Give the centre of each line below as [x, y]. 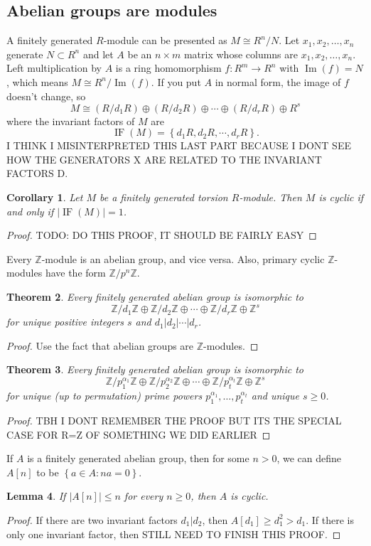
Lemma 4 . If [36, 496]
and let [98, 54]
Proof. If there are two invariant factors [92, 519]
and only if [30, 211]
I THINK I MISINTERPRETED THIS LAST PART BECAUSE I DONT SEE [179, 145]
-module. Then [270, 197]
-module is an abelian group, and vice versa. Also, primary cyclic [183, 258]
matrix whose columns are [241, 54]
